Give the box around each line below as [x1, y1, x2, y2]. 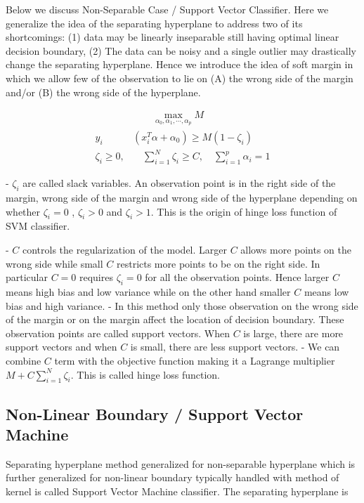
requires [79, 270, 113, 285]
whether [6, 204, 41, 218]
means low [304, 284, 349, 299]
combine [6, 353, 41, 367]
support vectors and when [6, 339, 117, 354]
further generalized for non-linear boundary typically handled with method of [6, 470, 339, 485]
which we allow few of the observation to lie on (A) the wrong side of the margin [6, 70, 353, 85]
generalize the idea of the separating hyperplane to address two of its [6, 15, 303, 30]
